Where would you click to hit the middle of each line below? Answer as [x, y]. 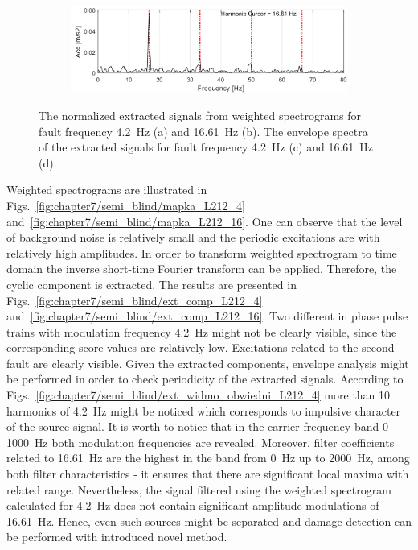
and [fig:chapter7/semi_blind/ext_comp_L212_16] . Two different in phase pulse [207, 316]
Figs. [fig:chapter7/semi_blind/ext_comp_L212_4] [135, 300]
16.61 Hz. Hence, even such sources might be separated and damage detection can [209, 521]
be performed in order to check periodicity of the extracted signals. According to [205, 379]
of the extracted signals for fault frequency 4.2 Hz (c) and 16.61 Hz [206, 147]
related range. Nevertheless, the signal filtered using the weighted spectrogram [199, 489]
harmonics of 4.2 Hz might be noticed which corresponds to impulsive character [204, 410]
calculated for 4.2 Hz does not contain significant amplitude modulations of [193, 505]
